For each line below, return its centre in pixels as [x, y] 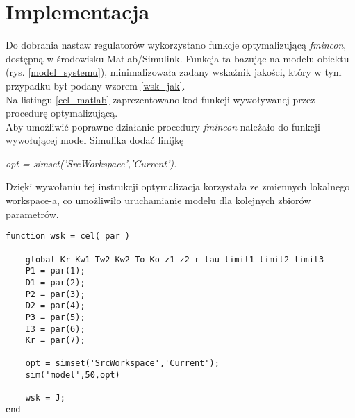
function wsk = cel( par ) [68, 236]
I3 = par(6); [55, 329]
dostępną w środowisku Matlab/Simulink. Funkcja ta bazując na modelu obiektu [177, 58]
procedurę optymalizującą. [62, 113]
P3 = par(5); [55, 317]
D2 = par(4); [55, 306]
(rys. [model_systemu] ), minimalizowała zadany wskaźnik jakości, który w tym [174, 72]
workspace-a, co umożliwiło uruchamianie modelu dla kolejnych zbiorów [158, 200]
